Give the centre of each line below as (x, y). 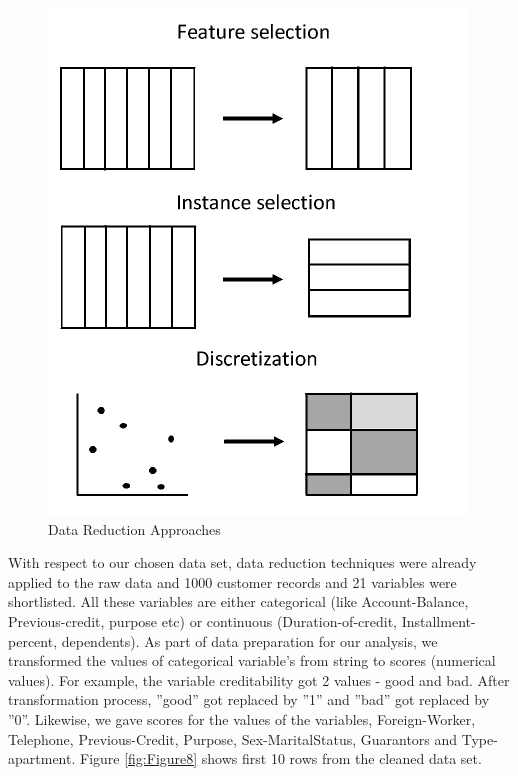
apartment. (42, 758)
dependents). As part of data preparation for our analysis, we (249, 640)
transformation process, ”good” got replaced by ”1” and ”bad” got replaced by (249, 699)
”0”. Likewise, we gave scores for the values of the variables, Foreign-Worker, (242, 718)
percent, (33, 640)
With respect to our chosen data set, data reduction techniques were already (242, 562)
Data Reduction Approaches (134, 528)
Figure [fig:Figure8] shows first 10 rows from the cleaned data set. (280, 758)
